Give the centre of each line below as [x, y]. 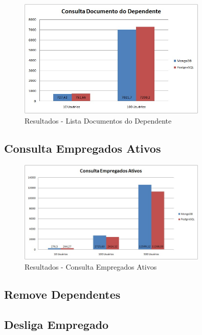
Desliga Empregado [57, 324]
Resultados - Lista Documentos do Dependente [98, 121]
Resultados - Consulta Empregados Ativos [91, 266]
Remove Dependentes [62, 294]
